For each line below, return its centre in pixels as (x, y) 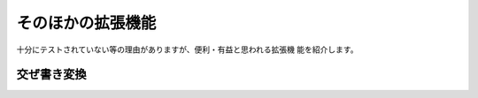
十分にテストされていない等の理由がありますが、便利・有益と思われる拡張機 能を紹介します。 (187, 49)
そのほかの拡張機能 (86, 23)
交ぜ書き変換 (51, 75)
